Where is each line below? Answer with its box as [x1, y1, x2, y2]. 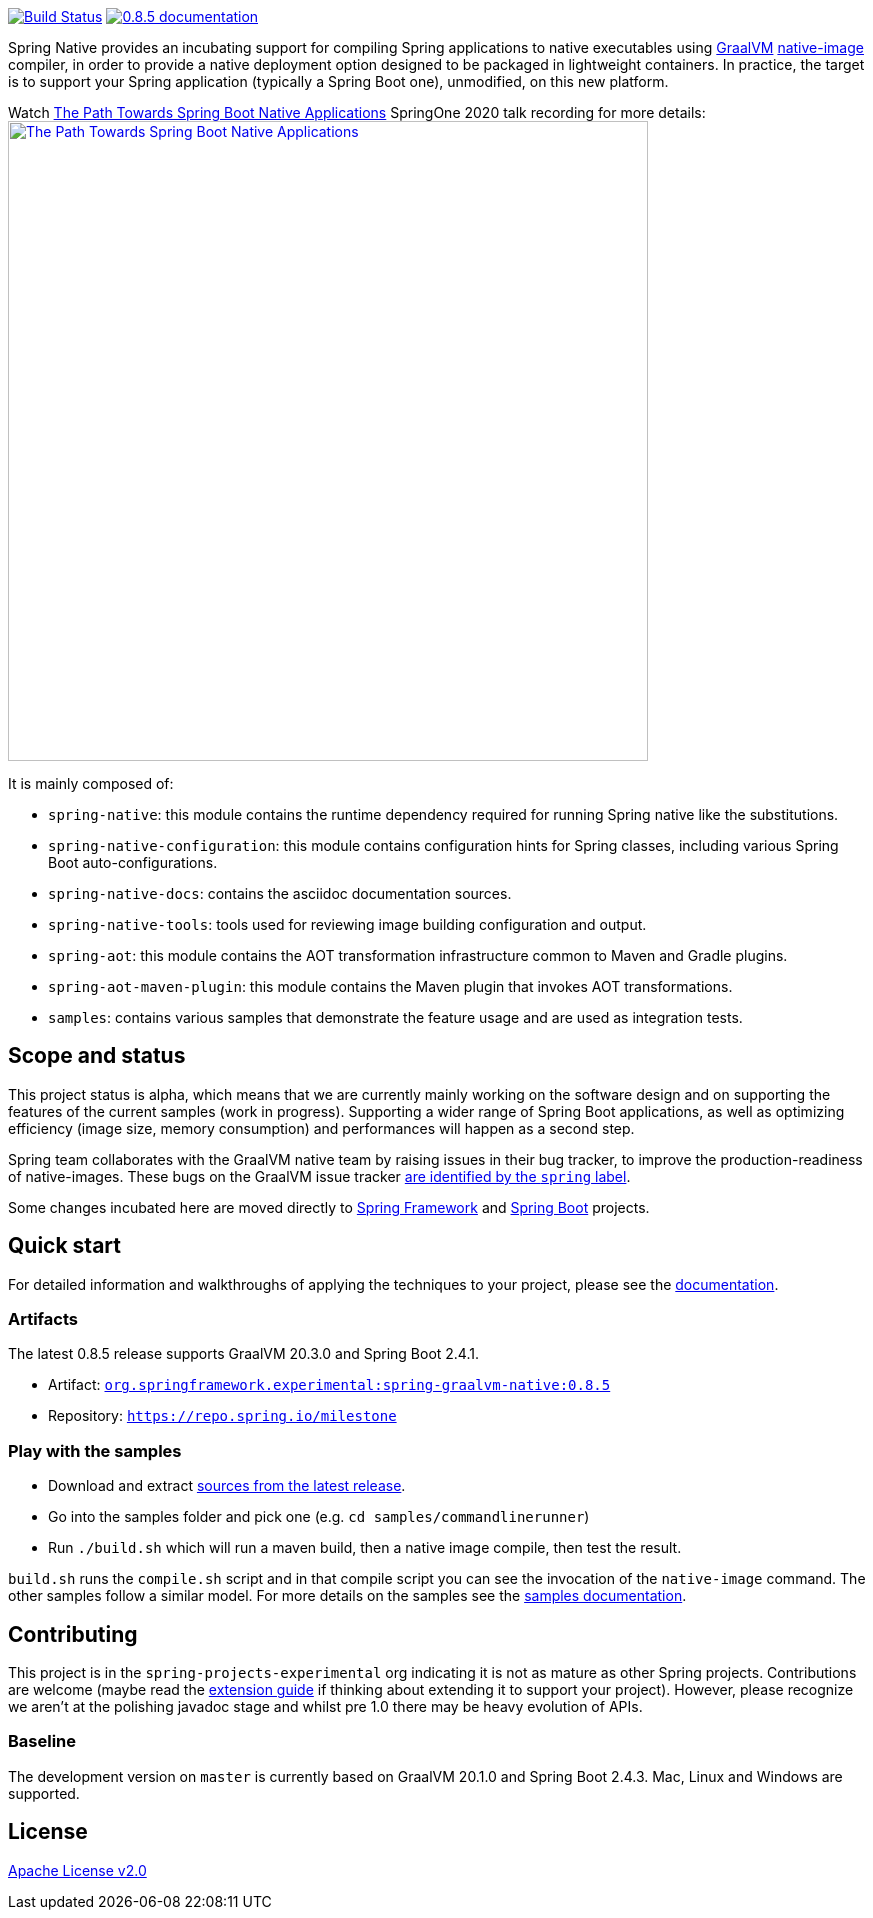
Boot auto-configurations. [48, 854, 218, 871]
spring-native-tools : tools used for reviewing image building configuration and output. [48, 916, 647, 933]
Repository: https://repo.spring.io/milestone [48, 1407, 397, 1425]
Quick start [8, 1233, 121, 1259]
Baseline [8, 1731, 77, 1752]
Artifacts [8, 1309, 78, 1330]
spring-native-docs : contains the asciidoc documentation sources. [48, 885, 512, 902]
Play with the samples [8, 1440, 182, 1461]
